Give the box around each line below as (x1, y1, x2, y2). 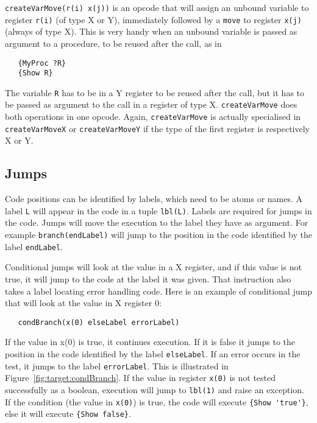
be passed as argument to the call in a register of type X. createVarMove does (5, 98, 297, 111)
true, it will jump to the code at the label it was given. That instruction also (5, 272, 291, 285)
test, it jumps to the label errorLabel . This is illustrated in (5, 359, 229, 372)
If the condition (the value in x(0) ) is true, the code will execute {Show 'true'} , (5, 395, 308, 408)
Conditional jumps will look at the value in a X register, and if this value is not (5, 260, 302, 273)
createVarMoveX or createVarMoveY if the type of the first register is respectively (5, 122, 310, 135)
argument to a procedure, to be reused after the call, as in (5, 37, 222, 49)
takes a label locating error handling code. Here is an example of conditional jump (5, 284, 312, 297)
